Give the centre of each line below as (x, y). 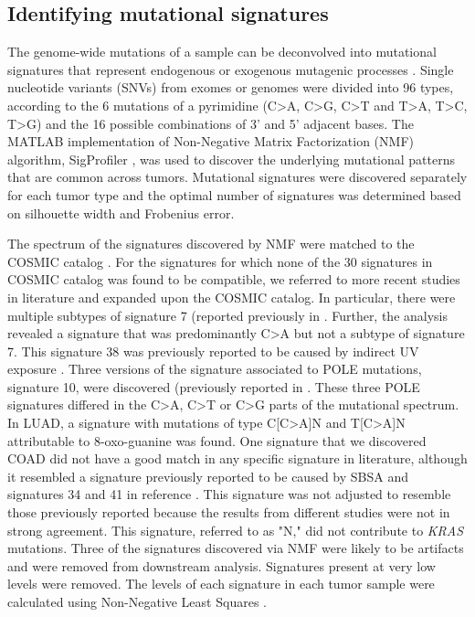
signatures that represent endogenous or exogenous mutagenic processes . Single (231, 69)
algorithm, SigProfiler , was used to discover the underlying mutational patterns (232, 159)
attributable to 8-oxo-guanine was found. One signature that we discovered (217, 440)
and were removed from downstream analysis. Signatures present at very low (222, 565)
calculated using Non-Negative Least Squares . (137, 602)
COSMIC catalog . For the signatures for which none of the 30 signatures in (220, 261)
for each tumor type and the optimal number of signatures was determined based (234, 194)
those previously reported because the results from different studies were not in (229, 512)
